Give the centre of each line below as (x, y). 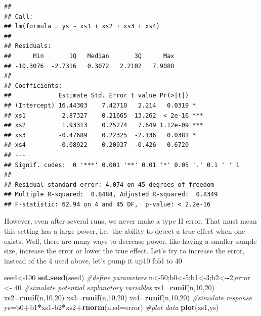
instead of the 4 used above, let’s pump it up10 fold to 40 (93, 260)
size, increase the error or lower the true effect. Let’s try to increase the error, (124, 251)
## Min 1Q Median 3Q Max (89, 56)
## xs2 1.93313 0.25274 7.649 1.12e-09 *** (104, 125)
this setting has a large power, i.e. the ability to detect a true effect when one (125, 231)
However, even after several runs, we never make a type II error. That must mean (130, 221)
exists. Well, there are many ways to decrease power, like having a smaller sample (130, 241)
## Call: (19, 16)
